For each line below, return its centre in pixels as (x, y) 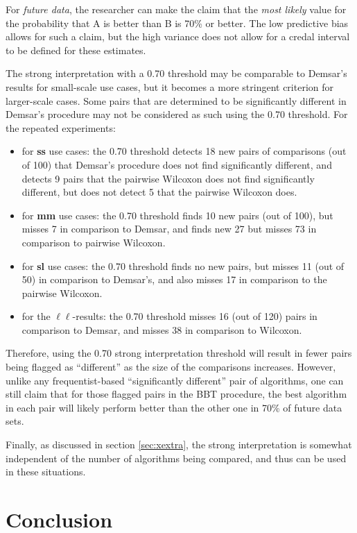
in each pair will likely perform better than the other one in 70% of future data (174, 407)
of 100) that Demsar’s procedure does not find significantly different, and (177, 164)
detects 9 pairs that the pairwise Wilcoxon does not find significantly (168, 178)
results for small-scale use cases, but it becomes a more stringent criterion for (170, 86)
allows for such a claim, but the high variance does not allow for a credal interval (178, 36)
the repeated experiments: (61, 127)
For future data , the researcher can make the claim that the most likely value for (176, 9)
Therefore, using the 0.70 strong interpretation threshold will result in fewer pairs (179, 353)
